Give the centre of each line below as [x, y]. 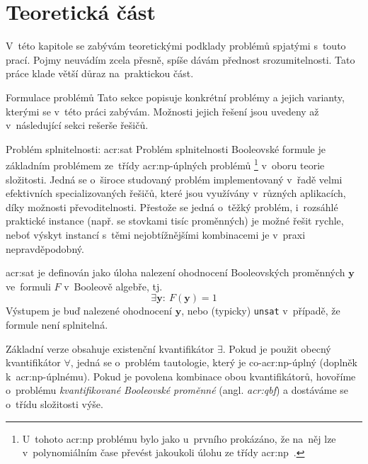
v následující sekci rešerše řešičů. [77, 125]
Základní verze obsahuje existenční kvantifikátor [110, 348]
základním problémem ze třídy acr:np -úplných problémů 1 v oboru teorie [165, 164]
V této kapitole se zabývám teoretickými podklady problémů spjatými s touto [176, 46]
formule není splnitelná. [57, 324]
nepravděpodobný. [45, 248]
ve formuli [28, 286]
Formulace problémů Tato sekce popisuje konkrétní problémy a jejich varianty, [175, 97]
